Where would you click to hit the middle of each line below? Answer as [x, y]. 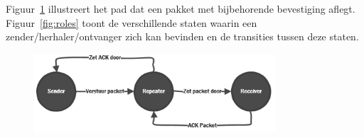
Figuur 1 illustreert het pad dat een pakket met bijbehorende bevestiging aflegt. [181, 8]
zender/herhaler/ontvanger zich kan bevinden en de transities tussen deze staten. [182, 36]
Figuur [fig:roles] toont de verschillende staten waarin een [132, 22]
